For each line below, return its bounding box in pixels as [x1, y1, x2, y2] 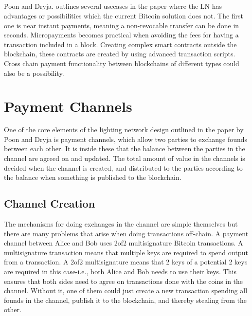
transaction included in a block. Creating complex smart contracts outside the [4, 39, 237, 49]
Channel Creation [4, 196, 95, 211]
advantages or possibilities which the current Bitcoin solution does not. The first [4, 10, 244, 20]
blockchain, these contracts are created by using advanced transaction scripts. [4, 49, 235, 59]
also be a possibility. [4, 68, 64, 78]
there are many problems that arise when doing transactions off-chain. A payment [4, 228, 249, 238]
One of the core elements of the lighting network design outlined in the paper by [4, 124, 244, 135]
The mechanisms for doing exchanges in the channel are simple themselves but [4, 219, 238, 229]
